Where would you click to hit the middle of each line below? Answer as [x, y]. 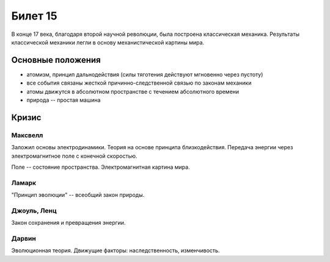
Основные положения [56, 60]
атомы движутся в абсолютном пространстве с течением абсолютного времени [133, 91]
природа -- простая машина [64, 100]
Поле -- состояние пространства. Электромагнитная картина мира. [101, 167]
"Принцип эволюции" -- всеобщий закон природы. [78, 195]
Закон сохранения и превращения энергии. [68, 223]
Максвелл [27, 135]
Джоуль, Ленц [34, 210]
